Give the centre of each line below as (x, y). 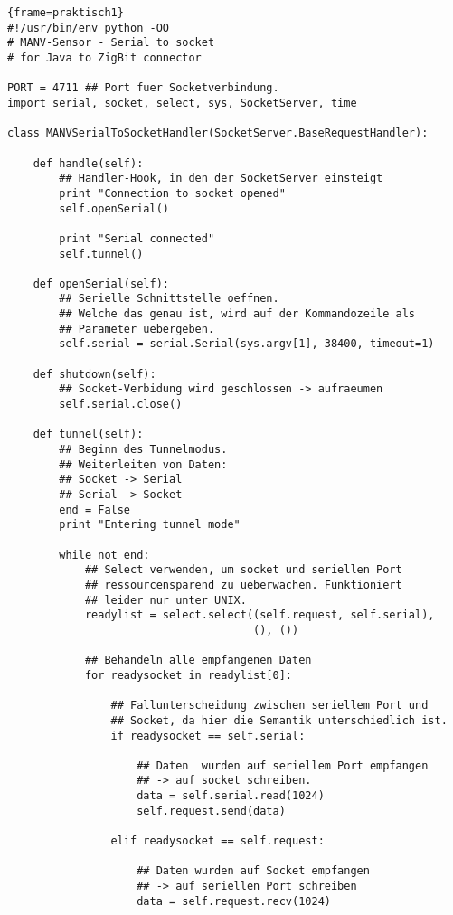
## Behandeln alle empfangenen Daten (198, 660)
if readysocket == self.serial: (208, 736)
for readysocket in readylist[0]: (188, 675)
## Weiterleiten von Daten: (143, 464)
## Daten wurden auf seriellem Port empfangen (283, 765)
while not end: (104, 555)
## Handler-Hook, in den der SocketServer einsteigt (221, 179)
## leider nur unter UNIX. (165, 600)
